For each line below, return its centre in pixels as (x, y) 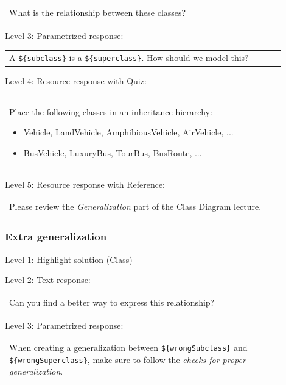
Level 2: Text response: (48, 280)
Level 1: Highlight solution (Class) (69, 259)
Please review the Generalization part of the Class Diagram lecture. (135, 207)
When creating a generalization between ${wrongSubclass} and (128, 347)
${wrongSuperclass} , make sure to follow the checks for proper (127, 359)
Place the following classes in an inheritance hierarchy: (111, 111)
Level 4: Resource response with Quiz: (76, 81)
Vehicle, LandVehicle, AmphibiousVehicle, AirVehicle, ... (128, 132)
